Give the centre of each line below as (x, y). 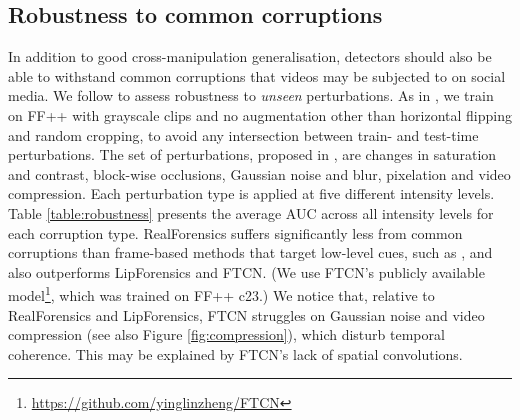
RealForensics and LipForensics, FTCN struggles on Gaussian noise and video (246, 314)
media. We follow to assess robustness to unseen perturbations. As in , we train (251, 95)
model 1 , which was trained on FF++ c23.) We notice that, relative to (221, 293)
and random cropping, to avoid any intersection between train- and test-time (243, 134)
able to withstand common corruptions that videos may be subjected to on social (257, 75)
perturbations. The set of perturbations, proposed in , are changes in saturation (252, 154)
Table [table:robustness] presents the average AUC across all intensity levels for (251, 212)
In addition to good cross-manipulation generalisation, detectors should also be (250, 56)
